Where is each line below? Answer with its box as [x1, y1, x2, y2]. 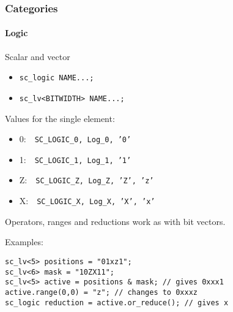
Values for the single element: [5, 112, 115, 124]
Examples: [5, 235, 43, 248]
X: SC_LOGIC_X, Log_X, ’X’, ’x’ [19, 194, 155, 207]
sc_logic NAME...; [19, 74, 94, 83]
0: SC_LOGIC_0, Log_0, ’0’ [19, 132, 131, 145]
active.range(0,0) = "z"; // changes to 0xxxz [5, 287, 198, 297]
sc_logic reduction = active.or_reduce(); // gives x [5, 298, 229, 307]
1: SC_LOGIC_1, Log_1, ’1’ [19, 153, 131, 166]
